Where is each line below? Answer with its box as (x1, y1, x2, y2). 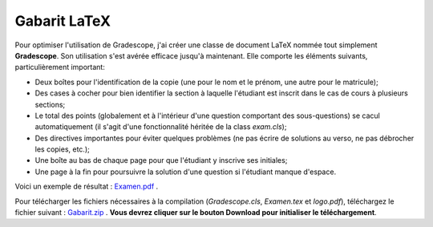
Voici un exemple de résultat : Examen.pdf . (14, 181, 159, 192)
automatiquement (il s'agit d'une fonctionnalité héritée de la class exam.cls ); (34, 122, 287, 132)
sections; (34, 99, 66, 109)
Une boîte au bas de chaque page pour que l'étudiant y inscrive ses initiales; (34, 156, 288, 165)
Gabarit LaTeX (14, 12, 111, 30)
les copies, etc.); (34, 144, 90, 154)
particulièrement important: (14, 63, 106, 72)
